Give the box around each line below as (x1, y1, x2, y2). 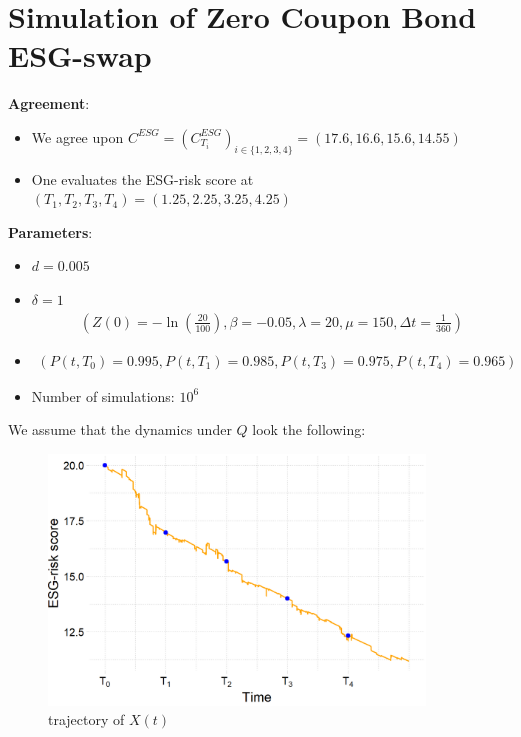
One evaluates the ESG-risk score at (31, 168, 254, 189)
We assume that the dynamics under (8, 419, 232, 440)
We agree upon (31, 126, 124, 147)
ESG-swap (8, 35, 152, 76)
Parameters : (8, 221, 93, 242)
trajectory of (48, 709, 125, 730)
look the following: (252, 419, 366, 440)
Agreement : (8, 93, 90, 114)
